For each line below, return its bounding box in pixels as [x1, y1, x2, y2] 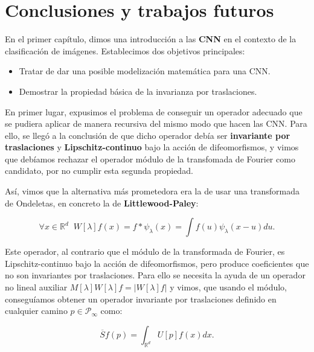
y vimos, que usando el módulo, [170, 281, 287, 293]
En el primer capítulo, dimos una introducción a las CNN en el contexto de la [5, 33, 296, 45]
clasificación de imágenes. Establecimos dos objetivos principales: [5, 44, 245, 57]
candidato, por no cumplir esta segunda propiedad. [5, 164, 193, 177]
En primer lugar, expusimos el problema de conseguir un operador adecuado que [5, 105, 303, 118]
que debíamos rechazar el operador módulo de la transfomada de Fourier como [5, 152, 295, 165]
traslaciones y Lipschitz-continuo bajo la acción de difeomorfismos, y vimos [5, 141, 299, 153]
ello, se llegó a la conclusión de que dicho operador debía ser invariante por [5, 129, 290, 141]
